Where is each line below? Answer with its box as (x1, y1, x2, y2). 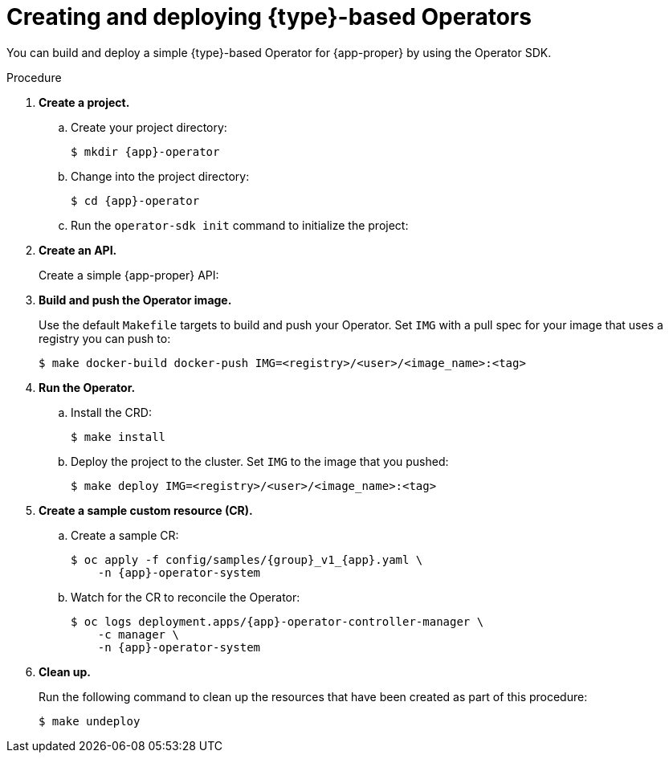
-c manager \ (97, 627, 179, 641)
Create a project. (39, 95, 130, 109)
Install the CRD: (71, 405, 152, 419)
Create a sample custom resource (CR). (39, 503, 253, 517)
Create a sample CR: (71, 528, 179, 542)
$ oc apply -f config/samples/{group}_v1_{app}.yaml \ (71, 553, 423, 566)
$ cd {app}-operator (71, 194, 200, 207)
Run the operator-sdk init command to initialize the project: (71, 218, 409, 232)
